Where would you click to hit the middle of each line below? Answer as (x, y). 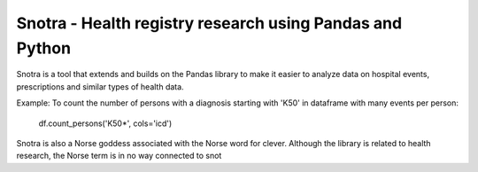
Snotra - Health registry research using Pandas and (209, 23)
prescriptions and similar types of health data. (100, 86)
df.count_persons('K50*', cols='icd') (105, 123)
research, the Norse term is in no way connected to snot (119, 156)
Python (43, 48)
